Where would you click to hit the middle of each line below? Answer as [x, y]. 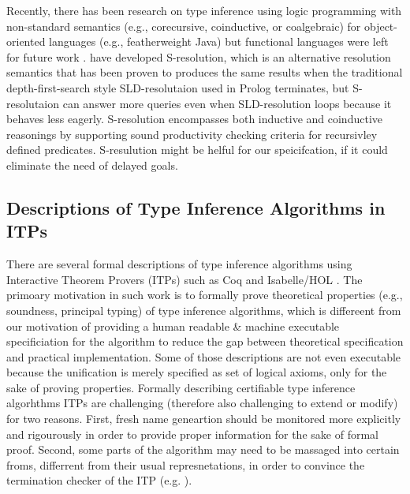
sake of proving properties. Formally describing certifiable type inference [181, 387]
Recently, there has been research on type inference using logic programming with [204, 10]
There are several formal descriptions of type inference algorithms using [179, 264]
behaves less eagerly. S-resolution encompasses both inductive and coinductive [194, 119]
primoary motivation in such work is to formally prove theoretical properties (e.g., [205, 295]
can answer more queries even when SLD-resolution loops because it [227, 103]
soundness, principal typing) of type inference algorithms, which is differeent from [204, 310]
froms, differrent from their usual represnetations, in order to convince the [186, 464]
